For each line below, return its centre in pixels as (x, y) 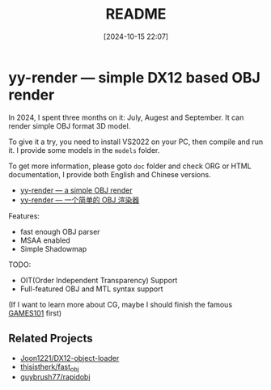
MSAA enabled (45, 240)
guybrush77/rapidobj (55, 377)
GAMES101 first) (35, 313)
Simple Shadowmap (53, 248)
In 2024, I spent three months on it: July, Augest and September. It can (126, 117)
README (136, 14)
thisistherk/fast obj (49, 367)
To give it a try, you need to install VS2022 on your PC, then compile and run (136, 142)
